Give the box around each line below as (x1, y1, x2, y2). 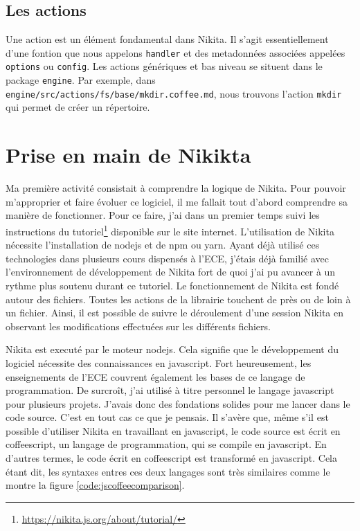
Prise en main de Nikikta (6, 141, 251, 169)
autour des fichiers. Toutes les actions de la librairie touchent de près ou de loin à (6, 291, 351, 306)
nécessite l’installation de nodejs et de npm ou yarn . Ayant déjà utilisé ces (6, 237, 320, 252)
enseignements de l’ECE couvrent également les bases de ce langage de (6, 369, 305, 384)
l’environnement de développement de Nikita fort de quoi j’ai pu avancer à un (6, 264, 336, 279)
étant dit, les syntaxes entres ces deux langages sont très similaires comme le (6, 464, 330, 478)
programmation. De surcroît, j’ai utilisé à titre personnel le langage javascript (6, 383, 334, 397)
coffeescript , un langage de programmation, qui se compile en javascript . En (6, 437, 327, 451)
